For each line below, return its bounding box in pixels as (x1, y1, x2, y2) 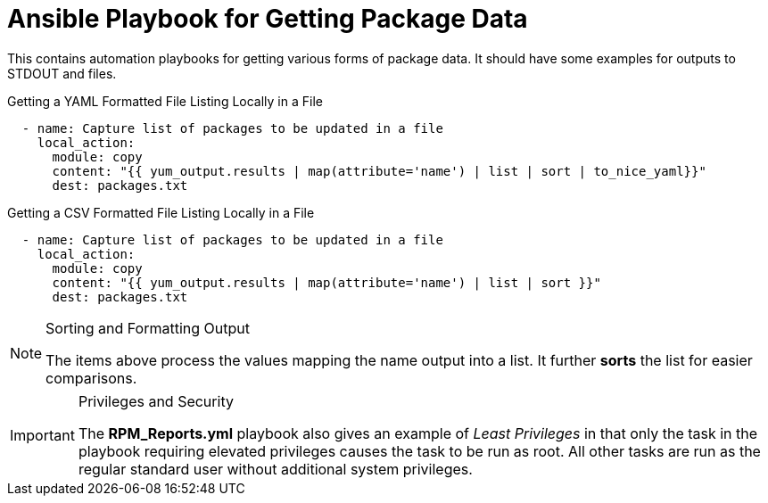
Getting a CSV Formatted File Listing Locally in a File (7, 204, 315, 220)
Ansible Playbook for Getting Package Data (7, 4, 528, 34)
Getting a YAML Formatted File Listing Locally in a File (7, 93, 323, 109)
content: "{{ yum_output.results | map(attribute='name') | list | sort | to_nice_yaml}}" (52, 163, 706, 178)
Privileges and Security (78, 392, 234, 410)
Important (10, 425, 75, 444)
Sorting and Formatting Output (45, 318, 251, 337)
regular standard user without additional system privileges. (78, 459, 473, 478)
